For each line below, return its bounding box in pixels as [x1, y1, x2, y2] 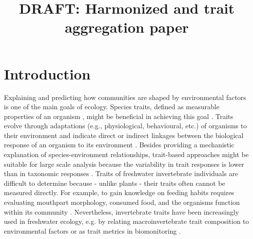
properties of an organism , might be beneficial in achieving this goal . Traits [4, 111, 234, 121]
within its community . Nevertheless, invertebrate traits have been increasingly [4, 206, 239, 217]
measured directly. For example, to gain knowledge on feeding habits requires [4, 187, 234, 198]
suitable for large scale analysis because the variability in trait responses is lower [4, 159, 244, 169]
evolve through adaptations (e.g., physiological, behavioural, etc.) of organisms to [4, 120, 247, 131]
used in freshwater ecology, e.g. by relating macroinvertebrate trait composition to [4, 216, 249, 226]
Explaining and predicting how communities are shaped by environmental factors [4, 92, 246, 102]
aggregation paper [64, 17, 189, 37]
